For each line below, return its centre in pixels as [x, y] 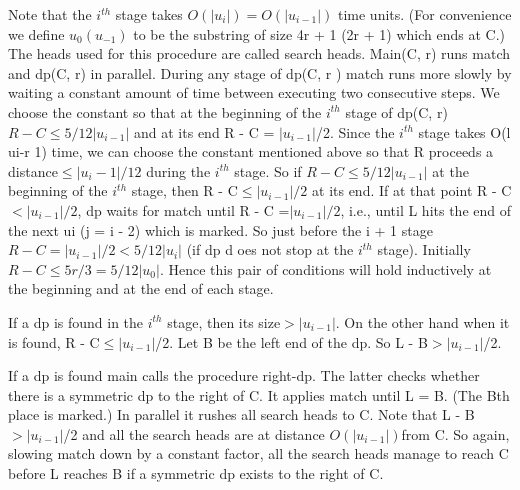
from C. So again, [455, 433]
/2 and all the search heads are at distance [194, 433]
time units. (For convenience [424, 14]
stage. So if [268, 170]
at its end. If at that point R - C [412, 190]
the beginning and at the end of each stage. [141, 288]
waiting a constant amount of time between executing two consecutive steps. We [254, 92]
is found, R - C [54, 341]
